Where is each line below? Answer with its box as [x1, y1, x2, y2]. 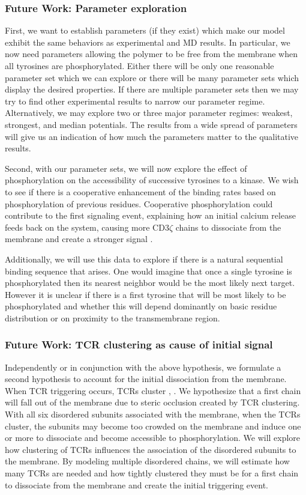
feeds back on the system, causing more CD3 [5, 220, 169, 233]
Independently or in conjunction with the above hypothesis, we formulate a [5, 360, 281, 373]
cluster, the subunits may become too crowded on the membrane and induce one [5, 419, 301, 432]
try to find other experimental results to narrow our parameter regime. [5, 94, 265, 107]
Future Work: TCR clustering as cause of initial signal [5, 337, 273, 352]
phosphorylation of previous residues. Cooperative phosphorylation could [5, 197, 273, 210]
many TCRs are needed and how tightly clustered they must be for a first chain [5, 467, 299, 479]
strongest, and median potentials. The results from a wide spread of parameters [5, 118, 298, 130]
